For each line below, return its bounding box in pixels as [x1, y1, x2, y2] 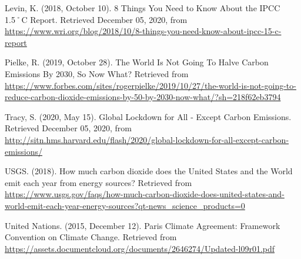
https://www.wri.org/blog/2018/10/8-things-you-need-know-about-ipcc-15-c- [5, 25, 282, 37]
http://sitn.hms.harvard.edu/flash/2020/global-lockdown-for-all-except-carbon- [5, 133, 289, 145]
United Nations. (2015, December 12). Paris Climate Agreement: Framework [5, 219, 280, 231]
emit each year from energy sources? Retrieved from [5, 176, 192, 188]
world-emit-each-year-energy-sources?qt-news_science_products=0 [5, 199, 245, 211]
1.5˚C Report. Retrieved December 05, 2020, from [5, 13, 188, 25]
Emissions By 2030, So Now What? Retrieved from [5, 67, 189, 79]
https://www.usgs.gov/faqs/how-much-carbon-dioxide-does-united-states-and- [5, 188, 285, 200]
